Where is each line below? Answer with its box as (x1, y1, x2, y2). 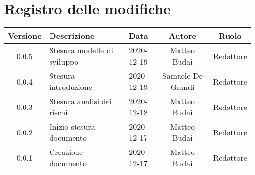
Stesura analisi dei (49, 95, 112, 107)
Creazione (49, 146, 83, 158)
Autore (168, 30, 196, 42)
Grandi (170, 81, 195, 93)
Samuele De (162, 70, 203, 82)
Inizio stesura (49, 121, 95, 132)
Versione (8, 30, 42, 42)
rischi (49, 107, 68, 118)
